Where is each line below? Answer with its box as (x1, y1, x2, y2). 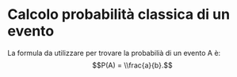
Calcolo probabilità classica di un (7, 5, 231, 24)
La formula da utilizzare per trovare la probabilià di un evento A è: (7, 48, 221, 57)
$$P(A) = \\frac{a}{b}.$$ (92, 60, 173, 70)
